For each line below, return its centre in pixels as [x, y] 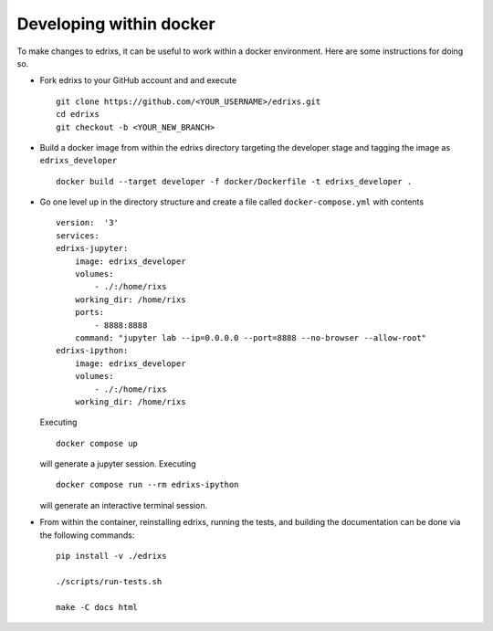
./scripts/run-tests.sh [109, 581]
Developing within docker [116, 24]
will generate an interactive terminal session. [124, 505]
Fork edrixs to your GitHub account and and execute [138, 80]
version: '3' [87, 223]
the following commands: [87, 535]
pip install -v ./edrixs [111, 556]
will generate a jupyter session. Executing [118, 464]
